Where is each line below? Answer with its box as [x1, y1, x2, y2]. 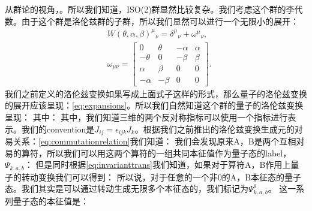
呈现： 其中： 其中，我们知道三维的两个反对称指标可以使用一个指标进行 [5, 111, 288, 123]
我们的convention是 [21, 122, 95, 135]
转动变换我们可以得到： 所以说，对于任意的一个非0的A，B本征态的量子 [21, 170, 302, 183]
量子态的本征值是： [13, 194, 89, 207]
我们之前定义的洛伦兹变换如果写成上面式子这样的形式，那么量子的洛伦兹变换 [5, 87, 307, 100]
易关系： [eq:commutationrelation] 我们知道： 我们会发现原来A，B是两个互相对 [5, 135, 305, 147]
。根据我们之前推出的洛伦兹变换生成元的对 [134, 122, 303, 135]
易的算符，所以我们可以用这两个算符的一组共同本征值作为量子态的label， [5, 146, 292, 159]
